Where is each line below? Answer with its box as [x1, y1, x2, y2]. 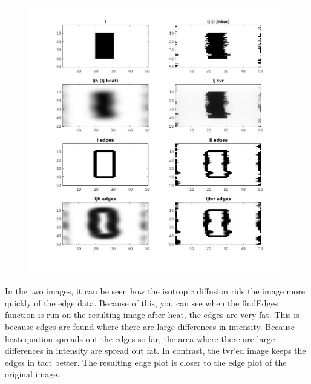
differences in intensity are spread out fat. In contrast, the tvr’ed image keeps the [5, 344, 306, 357]
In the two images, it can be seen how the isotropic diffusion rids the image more [5, 285, 305, 297]
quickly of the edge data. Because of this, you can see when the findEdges [5, 296, 278, 309]
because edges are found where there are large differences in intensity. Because [5, 320, 295, 333]
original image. [5, 368, 60, 380]
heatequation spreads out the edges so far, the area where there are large [5, 332, 275, 345]
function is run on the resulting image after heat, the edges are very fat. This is [5, 308, 300, 321]
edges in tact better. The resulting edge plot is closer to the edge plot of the [5, 356, 287, 368]
